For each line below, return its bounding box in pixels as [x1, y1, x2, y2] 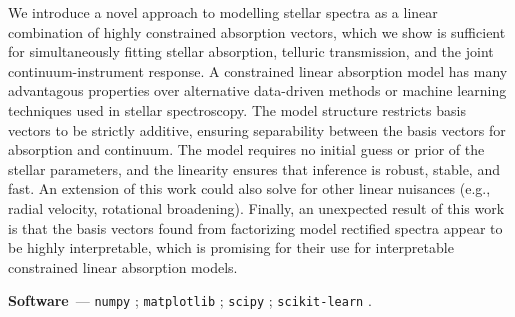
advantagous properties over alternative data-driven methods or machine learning [8, 80, 507, 101]
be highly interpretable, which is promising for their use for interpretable [8, 237, 454, 258]
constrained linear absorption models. [8, 256, 238, 277]
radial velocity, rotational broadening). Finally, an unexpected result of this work [8, 197, 505, 218]
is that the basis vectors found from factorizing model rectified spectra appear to [8, 217, 503, 238]
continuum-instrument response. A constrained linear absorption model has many [8, 60, 508, 81]
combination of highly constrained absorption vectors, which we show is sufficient [8, 21, 506, 42]
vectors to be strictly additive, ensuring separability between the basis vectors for [8, 119, 506, 140]
